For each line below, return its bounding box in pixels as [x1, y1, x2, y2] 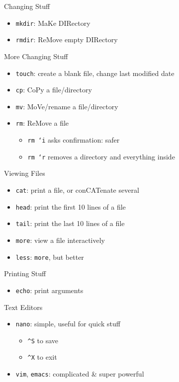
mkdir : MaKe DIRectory [15, 17, 90, 28]
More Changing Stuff [4, 51, 68, 61]
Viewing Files [4, 168, 45, 178]
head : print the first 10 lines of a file [15, 201, 126, 212]
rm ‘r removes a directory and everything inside [27, 151, 175, 161]
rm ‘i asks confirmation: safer [27, 135, 120, 145]
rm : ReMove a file [15, 118, 69, 128]
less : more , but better [15, 251, 84, 262]
